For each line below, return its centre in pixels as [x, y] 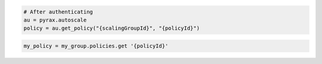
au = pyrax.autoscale [55, 20]
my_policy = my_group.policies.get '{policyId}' [96, 46]
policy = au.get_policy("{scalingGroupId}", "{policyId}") [112, 28]
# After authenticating [58, 12]
